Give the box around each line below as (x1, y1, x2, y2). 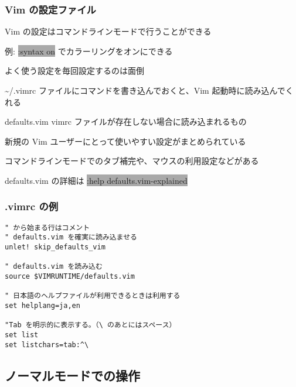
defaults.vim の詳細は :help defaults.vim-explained (5, 174, 188, 186)
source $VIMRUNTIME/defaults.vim (5, 272, 135, 281)
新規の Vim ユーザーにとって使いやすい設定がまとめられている (5, 135, 246, 147)
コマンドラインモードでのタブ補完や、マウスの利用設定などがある (5, 155, 259, 167)
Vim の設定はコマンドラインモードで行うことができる (5, 25, 212, 37)
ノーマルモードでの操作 (5, 366, 140, 384)
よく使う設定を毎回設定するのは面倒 (5, 64, 144, 77)
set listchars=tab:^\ (5, 340, 89, 349)
